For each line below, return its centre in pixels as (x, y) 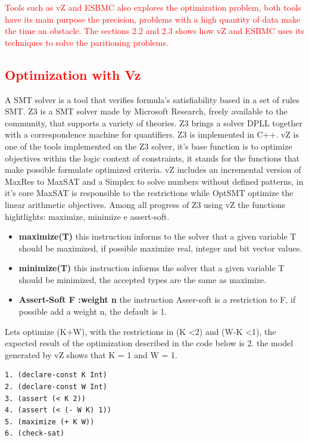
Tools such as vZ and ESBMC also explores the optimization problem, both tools (153, 7)
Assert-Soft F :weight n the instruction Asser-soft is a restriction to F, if (157, 299)
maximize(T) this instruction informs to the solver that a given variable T (157, 236)
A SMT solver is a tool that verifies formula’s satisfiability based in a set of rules (152, 99)
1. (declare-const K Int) (56, 375)
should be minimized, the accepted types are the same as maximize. (143, 279)
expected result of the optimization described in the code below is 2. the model (149, 343)
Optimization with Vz (73, 74)
